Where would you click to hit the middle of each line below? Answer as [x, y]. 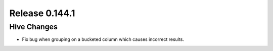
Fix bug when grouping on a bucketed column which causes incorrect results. [103, 39]
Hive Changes [33, 27]
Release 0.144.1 [42, 13]
